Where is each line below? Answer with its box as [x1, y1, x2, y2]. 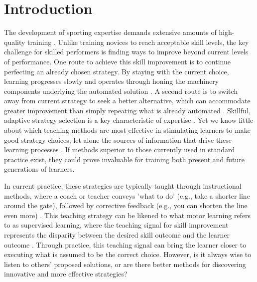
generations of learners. [4, 164, 75, 174]
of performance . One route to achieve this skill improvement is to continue [4, 56, 231, 66]
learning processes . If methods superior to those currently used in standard [4, 144, 235, 155]
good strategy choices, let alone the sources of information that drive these [4, 134, 232, 145]
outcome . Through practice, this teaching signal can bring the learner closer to [4, 239, 247, 250]
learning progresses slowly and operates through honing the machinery [4, 76, 219, 86]
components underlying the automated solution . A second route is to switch [4, 85, 238, 96]
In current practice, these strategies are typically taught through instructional [4, 181, 242, 191]
